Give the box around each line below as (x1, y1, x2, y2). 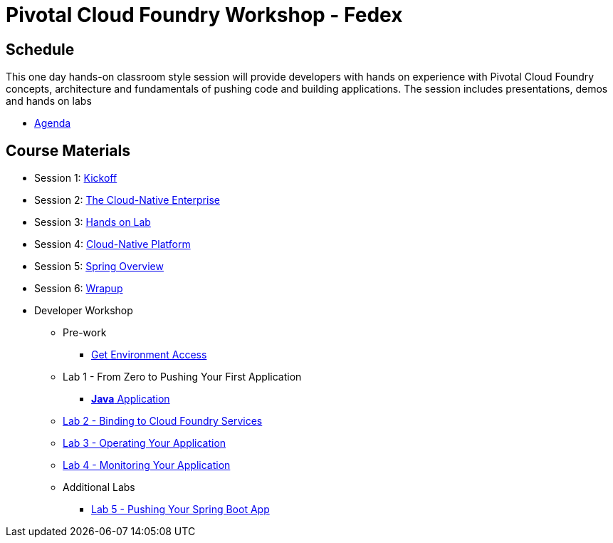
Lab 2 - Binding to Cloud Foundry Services (63, 415, 263, 428)
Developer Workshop (34, 304, 133, 317)
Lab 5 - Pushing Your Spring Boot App (91, 503, 270, 516)
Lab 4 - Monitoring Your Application (63, 459, 231, 472)
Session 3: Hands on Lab (34, 216, 151, 229)
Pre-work (63, 326, 107, 339)
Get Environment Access (91, 348, 207, 361)
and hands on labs (6, 95, 92, 108)
